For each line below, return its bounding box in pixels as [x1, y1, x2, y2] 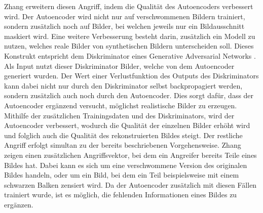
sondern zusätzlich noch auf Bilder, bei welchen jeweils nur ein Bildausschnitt [4, 21, 245, 31]
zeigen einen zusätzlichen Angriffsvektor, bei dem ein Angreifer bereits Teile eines [4, 149, 257, 160]
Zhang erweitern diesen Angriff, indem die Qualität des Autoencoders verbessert [4, 1, 253, 11]
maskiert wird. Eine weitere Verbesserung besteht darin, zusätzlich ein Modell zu [4, 30, 255, 41]
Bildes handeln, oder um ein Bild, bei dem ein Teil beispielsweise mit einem [4, 169, 239, 180]
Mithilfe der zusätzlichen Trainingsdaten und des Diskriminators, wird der [4, 110, 235, 120]
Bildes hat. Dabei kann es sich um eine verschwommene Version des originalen [4, 159, 247, 170]
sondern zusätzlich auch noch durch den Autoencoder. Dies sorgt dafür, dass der [4, 90, 254, 101]
